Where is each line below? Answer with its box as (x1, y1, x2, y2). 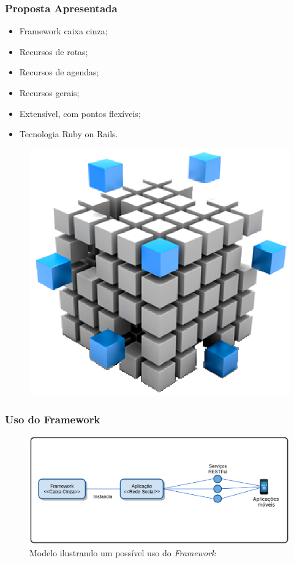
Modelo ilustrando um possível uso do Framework (29, 546, 216, 559)
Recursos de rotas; (19, 45, 88, 58)
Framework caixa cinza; (19, 25, 108, 37)
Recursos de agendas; (19, 66, 99, 78)
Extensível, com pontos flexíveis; (19, 107, 141, 119)
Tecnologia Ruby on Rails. (19, 127, 118, 140)
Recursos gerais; (19, 86, 80, 99)
